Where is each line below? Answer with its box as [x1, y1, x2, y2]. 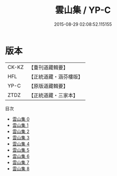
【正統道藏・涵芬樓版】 [28, 73, 83, 80]
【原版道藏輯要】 [28, 82, 68, 89]
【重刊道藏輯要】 [28, 64, 68, 71]
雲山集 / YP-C [55, 4, 111, 16]
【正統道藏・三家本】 [28, 92, 78, 99]
